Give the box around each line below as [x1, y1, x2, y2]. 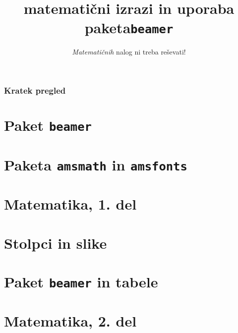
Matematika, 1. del [4, 194, 137, 214]
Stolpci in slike [4, 232, 107, 253]
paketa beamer [84, 17, 174, 38]
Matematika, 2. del [4, 311, 137, 331]
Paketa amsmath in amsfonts [4, 154, 187, 174]
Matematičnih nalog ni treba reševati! [72, 47, 186, 57]
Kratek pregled [4, 84, 66, 97]
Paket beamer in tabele [4, 271, 158, 291]
